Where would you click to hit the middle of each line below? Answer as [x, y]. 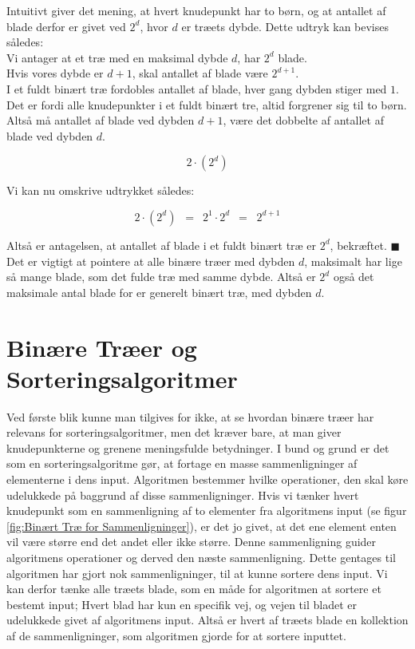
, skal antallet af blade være [200, 73]
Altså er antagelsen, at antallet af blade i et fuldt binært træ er [162, 245]
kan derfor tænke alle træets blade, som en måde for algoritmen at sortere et [194, 589]
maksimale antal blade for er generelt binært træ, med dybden [159, 292]
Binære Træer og [102, 347]
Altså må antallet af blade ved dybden [101, 120]
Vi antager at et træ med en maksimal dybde [117, 57]
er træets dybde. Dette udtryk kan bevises [285, 26]
